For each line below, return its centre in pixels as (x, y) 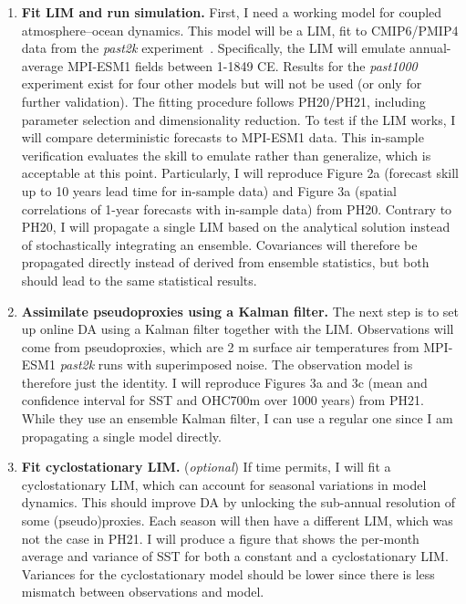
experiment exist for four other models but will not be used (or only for (222, 83)
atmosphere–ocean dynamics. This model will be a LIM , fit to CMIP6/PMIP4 (240, 30)
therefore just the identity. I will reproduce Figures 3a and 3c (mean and (224, 382)
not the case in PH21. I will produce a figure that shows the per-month (220, 538)
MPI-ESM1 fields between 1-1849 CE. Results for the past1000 (242, 65)
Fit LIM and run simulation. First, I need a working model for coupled (232, 12)
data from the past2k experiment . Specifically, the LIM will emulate (213, 48)
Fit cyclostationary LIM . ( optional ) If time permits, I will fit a (206, 467)
